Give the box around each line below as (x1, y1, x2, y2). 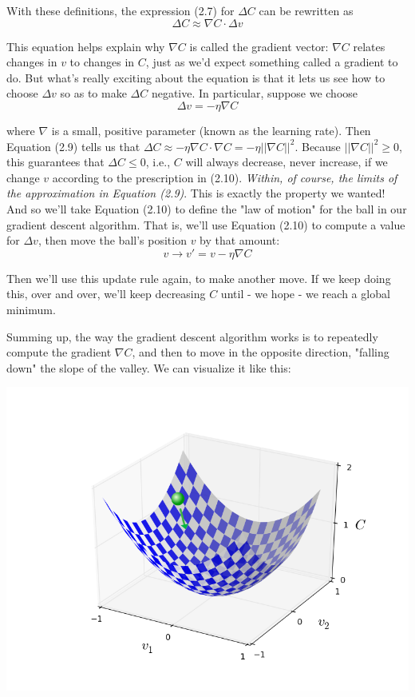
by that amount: (200, 232, 280, 249)
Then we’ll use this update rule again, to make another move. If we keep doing (6, 269, 391, 286)
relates (353, 38, 385, 54)
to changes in (69, 54, 135, 70)
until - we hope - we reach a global (220, 285, 390, 302)
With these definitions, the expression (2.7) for (6, 2, 235, 18)
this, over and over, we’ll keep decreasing (6, 285, 206, 302)
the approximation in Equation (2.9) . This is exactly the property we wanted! (6, 185, 385, 201)
